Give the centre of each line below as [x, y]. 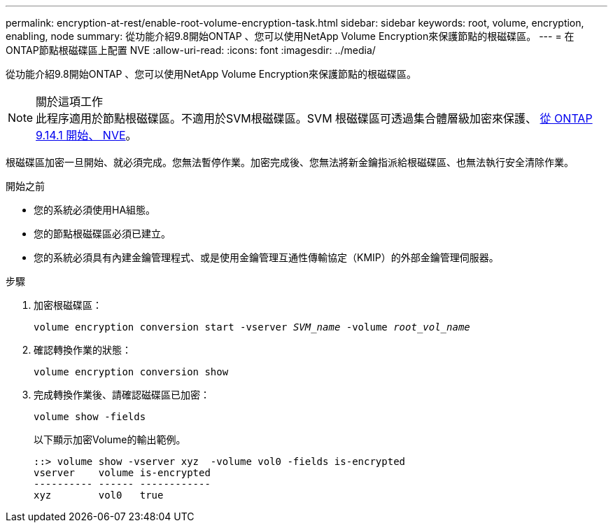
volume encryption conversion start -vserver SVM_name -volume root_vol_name [252, 327]
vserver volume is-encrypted [122, 473]
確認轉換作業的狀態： [83, 350]
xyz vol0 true [99, 495]
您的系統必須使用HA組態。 [95, 210]
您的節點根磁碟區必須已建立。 [102, 234]
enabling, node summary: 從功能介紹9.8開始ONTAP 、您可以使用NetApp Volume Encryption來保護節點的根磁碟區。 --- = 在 [290, 36]
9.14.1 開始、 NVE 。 [86, 135]
